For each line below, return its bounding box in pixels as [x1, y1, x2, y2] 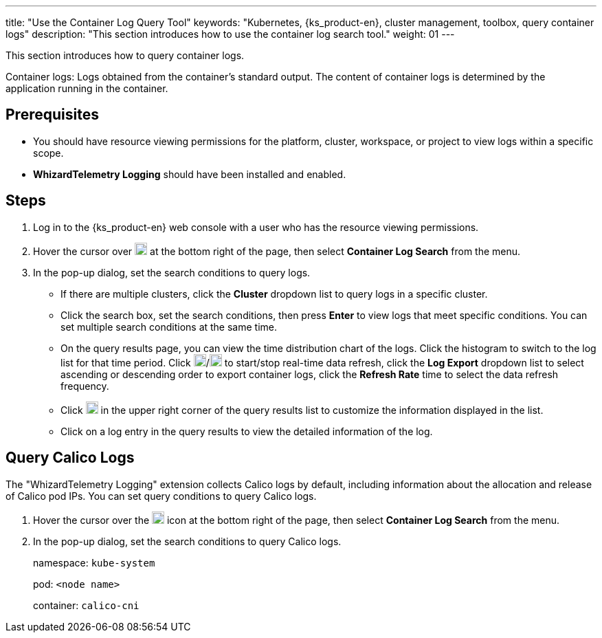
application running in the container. [5, 82, 168, 94]
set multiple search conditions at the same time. [60, 320, 278, 333]
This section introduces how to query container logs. [5, 49, 245, 61]
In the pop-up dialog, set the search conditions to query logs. [33, 266, 311, 278]
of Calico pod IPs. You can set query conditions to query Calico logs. [5, 489, 317, 502]
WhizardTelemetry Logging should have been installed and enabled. [33, 168, 346, 180]
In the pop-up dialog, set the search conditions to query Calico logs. [33, 535, 342, 547]
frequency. [60, 379, 109, 392]
